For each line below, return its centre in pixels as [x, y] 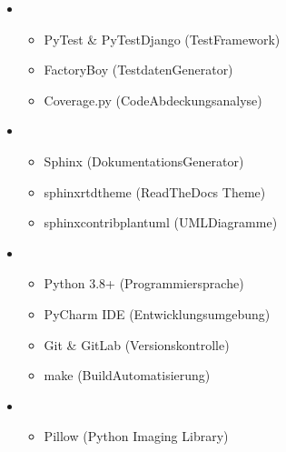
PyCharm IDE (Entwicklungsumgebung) [157, 313]
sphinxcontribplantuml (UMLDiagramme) [161, 222]
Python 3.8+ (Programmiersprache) [144, 283]
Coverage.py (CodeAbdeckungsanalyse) [153, 100]
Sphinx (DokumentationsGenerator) [144, 161]
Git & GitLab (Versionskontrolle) [137, 344]
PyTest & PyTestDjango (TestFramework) [162, 39]
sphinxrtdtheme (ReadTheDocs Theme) [155, 191]
